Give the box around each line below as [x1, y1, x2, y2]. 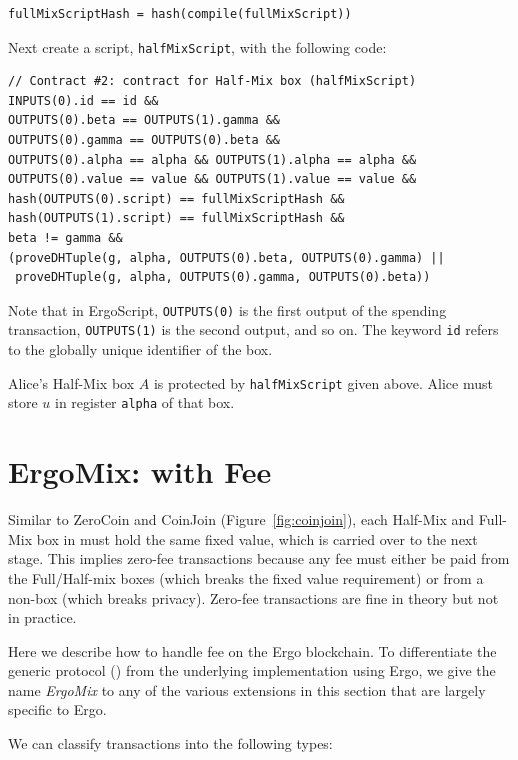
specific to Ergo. [8, 699, 107, 720]
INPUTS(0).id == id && [8, 93, 159, 108]
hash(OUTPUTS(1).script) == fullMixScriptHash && [8, 211, 345, 226]
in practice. [8, 607, 77, 628]
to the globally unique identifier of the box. [8, 339, 273, 360]
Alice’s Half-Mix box [8, 372, 135, 393]
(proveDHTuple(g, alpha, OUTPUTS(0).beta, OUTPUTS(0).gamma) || [8, 250, 445, 265]
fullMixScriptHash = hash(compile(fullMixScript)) [8, 7, 352, 21]
